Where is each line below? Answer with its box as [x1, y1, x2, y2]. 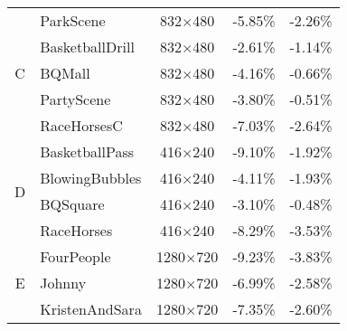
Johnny [40, 272, 87, 293]
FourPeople [40, 246, 111, 267]
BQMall [40, 62, 90, 83]
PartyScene [40, 89, 111, 109]
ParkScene [40, 10, 106, 31]
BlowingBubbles [40, 167, 142, 188]
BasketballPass [40, 141, 135, 162]
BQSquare [40, 194, 105, 214]
